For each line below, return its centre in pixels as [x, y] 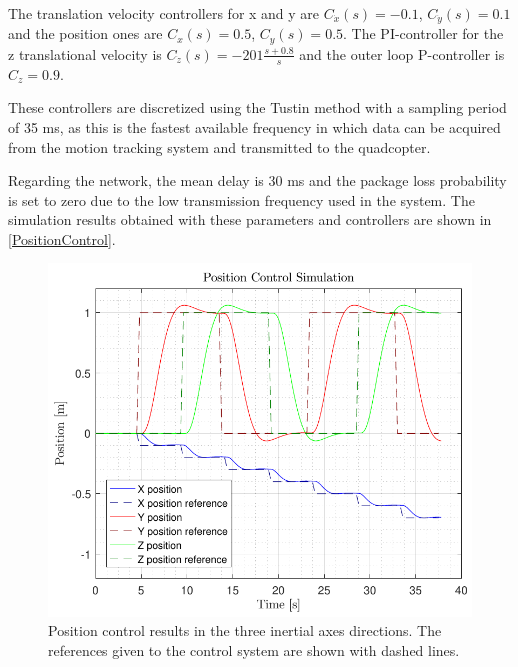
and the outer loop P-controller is [402, 53]
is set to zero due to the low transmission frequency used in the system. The [241, 199]
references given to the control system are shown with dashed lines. [254, 650]
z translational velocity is [85, 53]
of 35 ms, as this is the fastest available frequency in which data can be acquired [254, 126]
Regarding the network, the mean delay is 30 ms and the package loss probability [257, 180]
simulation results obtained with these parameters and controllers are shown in [250, 219]
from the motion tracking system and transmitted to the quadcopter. [219, 146]
